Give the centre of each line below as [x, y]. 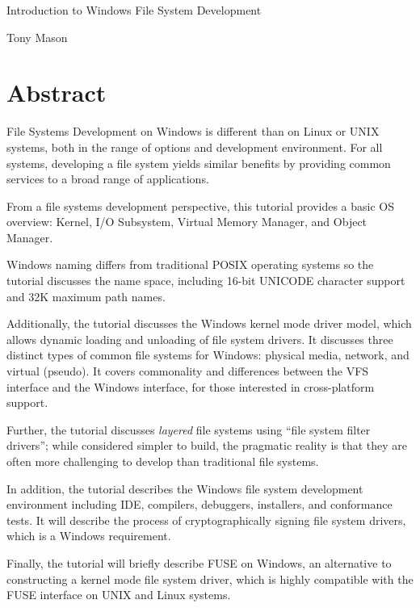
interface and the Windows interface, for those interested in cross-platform [191, 386]
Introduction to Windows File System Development [134, 10]
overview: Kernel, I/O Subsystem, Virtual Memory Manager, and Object [187, 222]
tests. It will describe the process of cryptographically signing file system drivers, [206, 520]
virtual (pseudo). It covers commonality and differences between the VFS [188, 371]
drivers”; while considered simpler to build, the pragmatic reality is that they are [207, 445]
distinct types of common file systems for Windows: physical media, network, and [208, 355]
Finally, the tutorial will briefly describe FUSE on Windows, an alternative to [199, 562]
